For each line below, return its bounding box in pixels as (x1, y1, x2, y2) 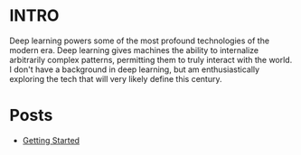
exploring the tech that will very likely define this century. (9, 73, 222, 84)
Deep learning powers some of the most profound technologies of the (9, 35, 269, 46)
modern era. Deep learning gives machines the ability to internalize (9, 44, 259, 55)
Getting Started (22, 134, 80, 145)
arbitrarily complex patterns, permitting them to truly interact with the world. (9, 54, 293, 65)
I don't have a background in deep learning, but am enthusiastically (9, 64, 260, 75)
